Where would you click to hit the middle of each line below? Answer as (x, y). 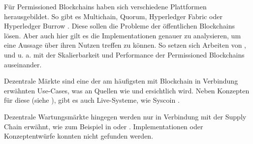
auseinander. (23, 64)
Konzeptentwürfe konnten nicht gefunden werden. (79, 136)
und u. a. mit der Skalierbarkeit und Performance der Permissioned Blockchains (124, 54)
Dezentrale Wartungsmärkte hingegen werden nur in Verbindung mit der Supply (125, 116)
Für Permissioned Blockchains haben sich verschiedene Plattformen (105, 6)
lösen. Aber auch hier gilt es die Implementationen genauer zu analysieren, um (123, 35)
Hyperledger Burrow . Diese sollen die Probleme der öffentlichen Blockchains (120, 26)
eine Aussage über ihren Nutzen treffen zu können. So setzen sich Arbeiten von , (125, 45)
